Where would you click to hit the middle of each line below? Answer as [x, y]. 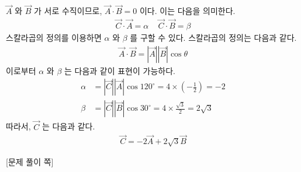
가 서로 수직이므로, [68, 11]
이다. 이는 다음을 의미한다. [187, 11]
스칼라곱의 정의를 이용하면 [54, 38]
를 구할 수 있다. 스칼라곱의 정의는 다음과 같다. [213, 38]
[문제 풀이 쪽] [30, 162]
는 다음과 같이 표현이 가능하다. [120, 70]
